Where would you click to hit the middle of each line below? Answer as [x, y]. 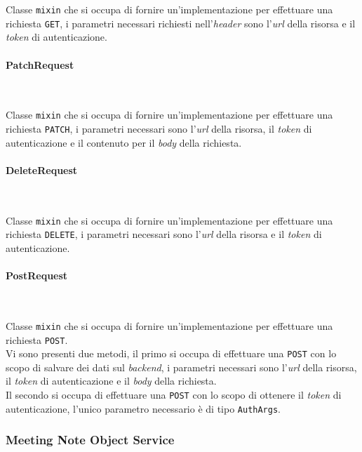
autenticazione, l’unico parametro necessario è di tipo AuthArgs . [143, 408]
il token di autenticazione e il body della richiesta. [111, 381]
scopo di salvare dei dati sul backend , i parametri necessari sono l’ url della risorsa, [181, 367]
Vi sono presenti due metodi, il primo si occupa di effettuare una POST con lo [171, 353]
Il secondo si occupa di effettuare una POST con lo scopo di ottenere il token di [174, 395]
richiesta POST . [37, 339]
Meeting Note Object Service [90, 440]
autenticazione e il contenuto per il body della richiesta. [124, 142]
